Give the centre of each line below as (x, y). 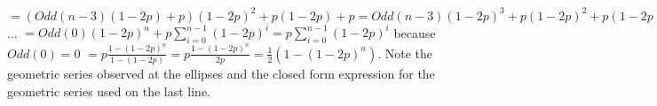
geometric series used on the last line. (109, 91)
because (415, 32)
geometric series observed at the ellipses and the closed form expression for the (221, 73)
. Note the (405, 53)
